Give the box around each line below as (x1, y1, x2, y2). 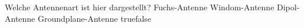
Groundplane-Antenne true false (38, 12, 152, 24)
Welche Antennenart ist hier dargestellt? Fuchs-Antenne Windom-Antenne (5, 1, 274, 13)
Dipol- (277, 1, 300, 13)
